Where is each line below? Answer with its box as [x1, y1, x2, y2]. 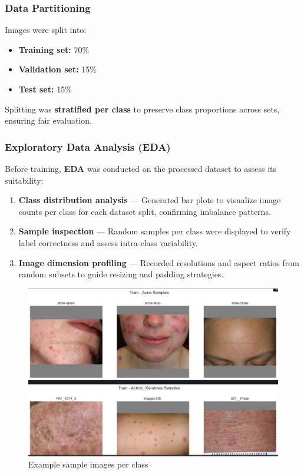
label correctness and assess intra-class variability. [18, 236, 198, 248]
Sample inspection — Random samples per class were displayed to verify [18, 225, 291, 237]
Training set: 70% [18, 43, 90, 55]
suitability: [5, 174, 44, 186]
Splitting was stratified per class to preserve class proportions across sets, [5, 102, 280, 115]
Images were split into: [5, 24, 87, 36]
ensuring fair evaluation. [5, 114, 92, 127]
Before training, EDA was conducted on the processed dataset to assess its [5, 163, 277, 174]
